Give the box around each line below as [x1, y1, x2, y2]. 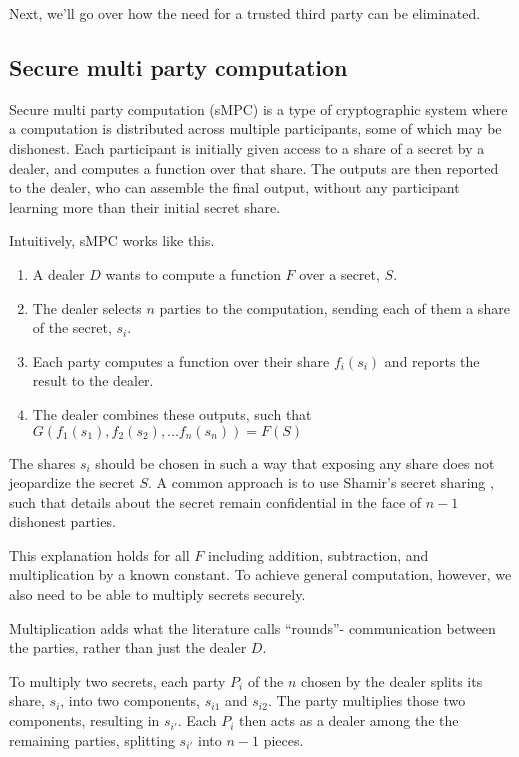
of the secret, [32, 317, 112, 338]
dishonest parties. [9, 511, 116, 532]
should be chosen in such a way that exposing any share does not [95, 452, 495, 473]
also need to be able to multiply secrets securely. [9, 584, 306, 605]
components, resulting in [9, 710, 160, 731]
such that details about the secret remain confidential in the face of [9, 491, 422, 512]
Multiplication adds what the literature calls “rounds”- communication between [9, 617, 496, 638]
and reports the [384, 350, 480, 371]
